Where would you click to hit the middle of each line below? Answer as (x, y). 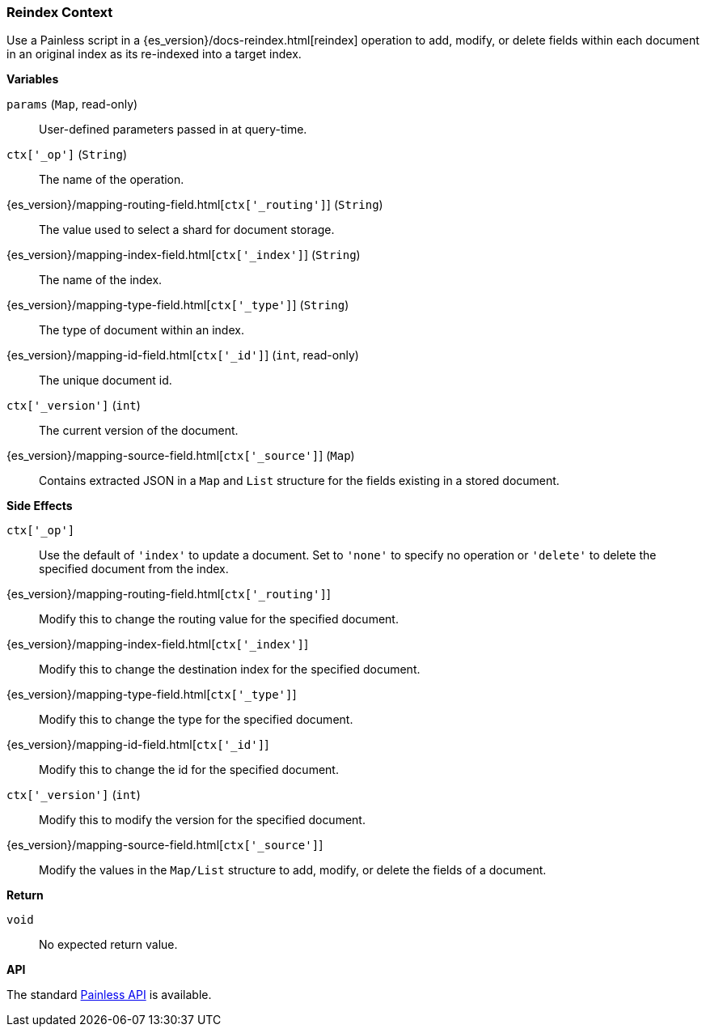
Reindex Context (60, 12)
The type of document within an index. (142, 330)
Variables (33, 79)
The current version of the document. (139, 431)
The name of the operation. (112, 180)
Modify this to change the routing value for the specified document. (219, 619)
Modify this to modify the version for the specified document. (202, 820)
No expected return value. (108, 945)
